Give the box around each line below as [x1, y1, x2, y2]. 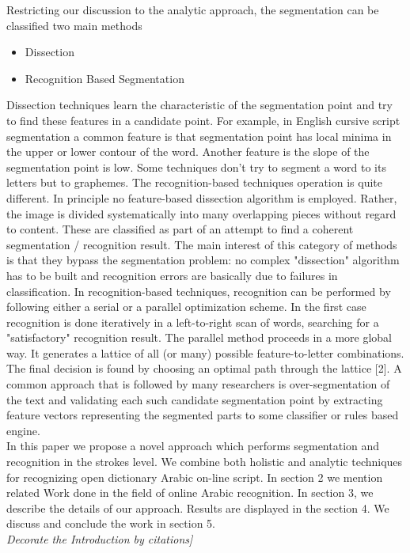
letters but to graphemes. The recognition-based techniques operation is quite [6, 174, 382, 191]
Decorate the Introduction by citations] [6, 531, 193, 547]
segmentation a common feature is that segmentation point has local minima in [6, 127, 392, 144]
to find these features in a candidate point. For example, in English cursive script [6, 112, 401, 128]
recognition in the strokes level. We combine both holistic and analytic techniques [6, 453, 403, 470]
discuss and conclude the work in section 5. [6, 515, 215, 532]
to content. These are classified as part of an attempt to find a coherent [6, 221, 354, 237]
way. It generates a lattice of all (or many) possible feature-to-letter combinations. [6, 344, 404, 361]
